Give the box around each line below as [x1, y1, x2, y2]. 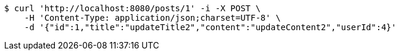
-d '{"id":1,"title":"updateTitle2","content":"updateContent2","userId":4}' [24, 22, 397, 32]
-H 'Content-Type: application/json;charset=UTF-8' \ [24, 13, 281, 22]
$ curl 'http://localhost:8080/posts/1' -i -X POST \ [4, 4, 261, 13]
